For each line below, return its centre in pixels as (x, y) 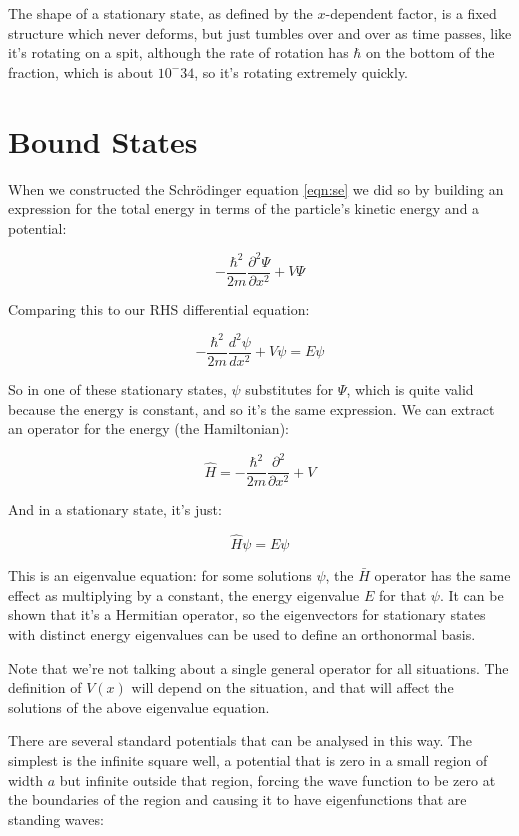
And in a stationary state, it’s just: (115, 509)
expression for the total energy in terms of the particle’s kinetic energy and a (244, 208)
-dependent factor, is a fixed (411, 13)
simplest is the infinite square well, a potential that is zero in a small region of (248, 759)
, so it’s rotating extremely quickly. (301, 71)
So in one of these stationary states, (117, 389)
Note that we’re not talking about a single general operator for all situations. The (258, 667)
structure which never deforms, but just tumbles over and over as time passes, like (260, 32)
